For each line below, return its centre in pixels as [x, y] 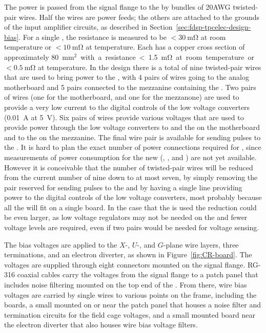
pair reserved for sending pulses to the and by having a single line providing [123, 187]
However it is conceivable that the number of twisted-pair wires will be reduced [129, 167]
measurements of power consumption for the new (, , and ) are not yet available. [130, 157]
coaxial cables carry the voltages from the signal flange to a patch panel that [138, 274]
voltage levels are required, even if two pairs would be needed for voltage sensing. [132, 227]
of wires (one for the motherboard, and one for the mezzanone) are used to [122, 97]
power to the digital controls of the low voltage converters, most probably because [133, 197]
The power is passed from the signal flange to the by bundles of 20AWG [117, 7]
